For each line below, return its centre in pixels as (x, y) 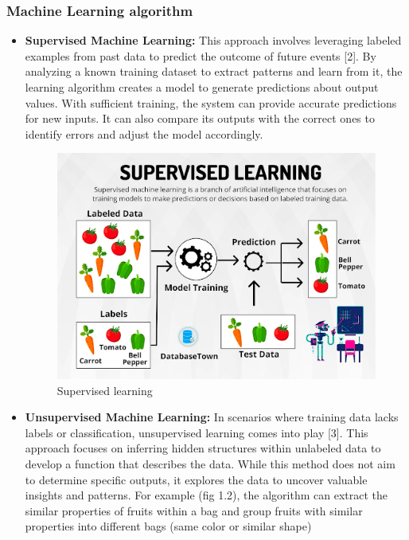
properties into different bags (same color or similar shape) (168, 526)
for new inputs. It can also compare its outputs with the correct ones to (200, 118)
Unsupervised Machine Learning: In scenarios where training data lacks (212, 417)
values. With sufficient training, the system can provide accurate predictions (211, 102)
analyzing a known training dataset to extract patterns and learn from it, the (214, 71)
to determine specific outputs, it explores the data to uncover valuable (196, 479)
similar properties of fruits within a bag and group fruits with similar (194, 510)
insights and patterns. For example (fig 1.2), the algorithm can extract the (206, 495)
